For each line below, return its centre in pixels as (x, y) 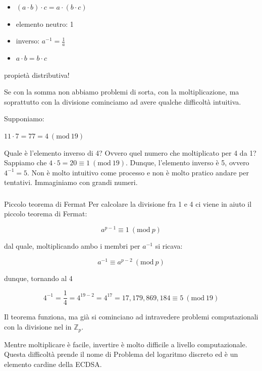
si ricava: (169, 246)
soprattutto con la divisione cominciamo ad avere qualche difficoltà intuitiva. (123, 101)
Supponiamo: (24, 119)
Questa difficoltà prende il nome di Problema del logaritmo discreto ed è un (121, 354)
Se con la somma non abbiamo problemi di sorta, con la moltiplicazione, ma (122, 92)
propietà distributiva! (37, 75)
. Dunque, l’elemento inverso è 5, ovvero (188, 163)
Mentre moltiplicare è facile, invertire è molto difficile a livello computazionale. (126, 344)
